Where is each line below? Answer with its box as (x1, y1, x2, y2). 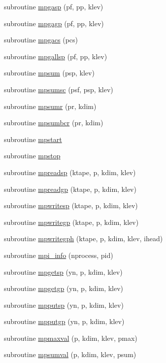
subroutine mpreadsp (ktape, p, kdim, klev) (4, 167, 136, 177)
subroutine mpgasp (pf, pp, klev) (4, 1, 103, 11)
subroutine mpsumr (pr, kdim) (4, 101, 97, 111)
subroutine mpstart (4, 134, 62, 144)
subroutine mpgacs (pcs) (4, 35, 78, 45)
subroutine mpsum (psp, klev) (4, 68, 95, 78)
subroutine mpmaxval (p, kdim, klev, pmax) (4, 332, 137, 343)
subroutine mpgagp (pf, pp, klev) (4, 18, 104, 28)
